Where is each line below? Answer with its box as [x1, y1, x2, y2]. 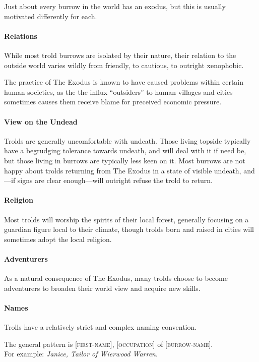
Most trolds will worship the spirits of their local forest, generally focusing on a [4, 214, 249, 224]
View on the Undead [4, 116, 78, 127]
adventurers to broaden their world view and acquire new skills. [4, 282, 201, 293]
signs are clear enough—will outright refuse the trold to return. [17, 175, 213, 186]
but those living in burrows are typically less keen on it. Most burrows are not [4, 155, 245, 165]
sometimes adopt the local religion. [4, 233, 112, 244]
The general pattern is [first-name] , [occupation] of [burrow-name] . [4, 338, 213, 349]
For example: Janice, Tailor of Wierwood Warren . [4, 348, 158, 359]
